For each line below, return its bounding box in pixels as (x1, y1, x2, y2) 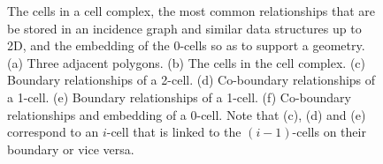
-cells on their (292, 123, 366, 141)
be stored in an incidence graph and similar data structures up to (7, 19, 362, 37)
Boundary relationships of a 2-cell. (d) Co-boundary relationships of (7, 71, 376, 89)
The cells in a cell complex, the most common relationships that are (7, 2, 376, 19)
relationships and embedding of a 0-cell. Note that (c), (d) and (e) (7, 105, 366, 123)
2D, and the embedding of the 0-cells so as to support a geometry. (7, 36, 365, 55)
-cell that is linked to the (106, 123, 241, 141)
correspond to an (7, 123, 99, 141)
